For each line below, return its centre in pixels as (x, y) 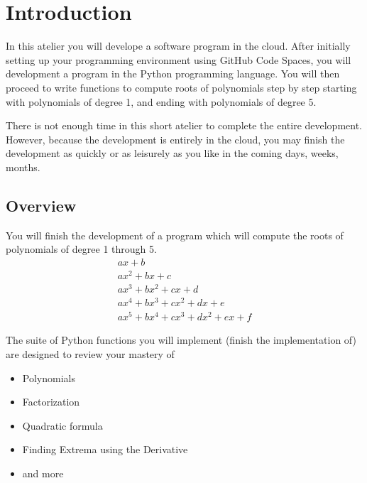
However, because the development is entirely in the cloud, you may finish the (175, 139)
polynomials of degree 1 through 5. (81, 249)
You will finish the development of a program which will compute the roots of (175, 235)
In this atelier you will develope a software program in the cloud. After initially (178, 46)
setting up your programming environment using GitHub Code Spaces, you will (179, 59)
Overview (41, 205)
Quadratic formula (62, 425)
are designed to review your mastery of (90, 353)
